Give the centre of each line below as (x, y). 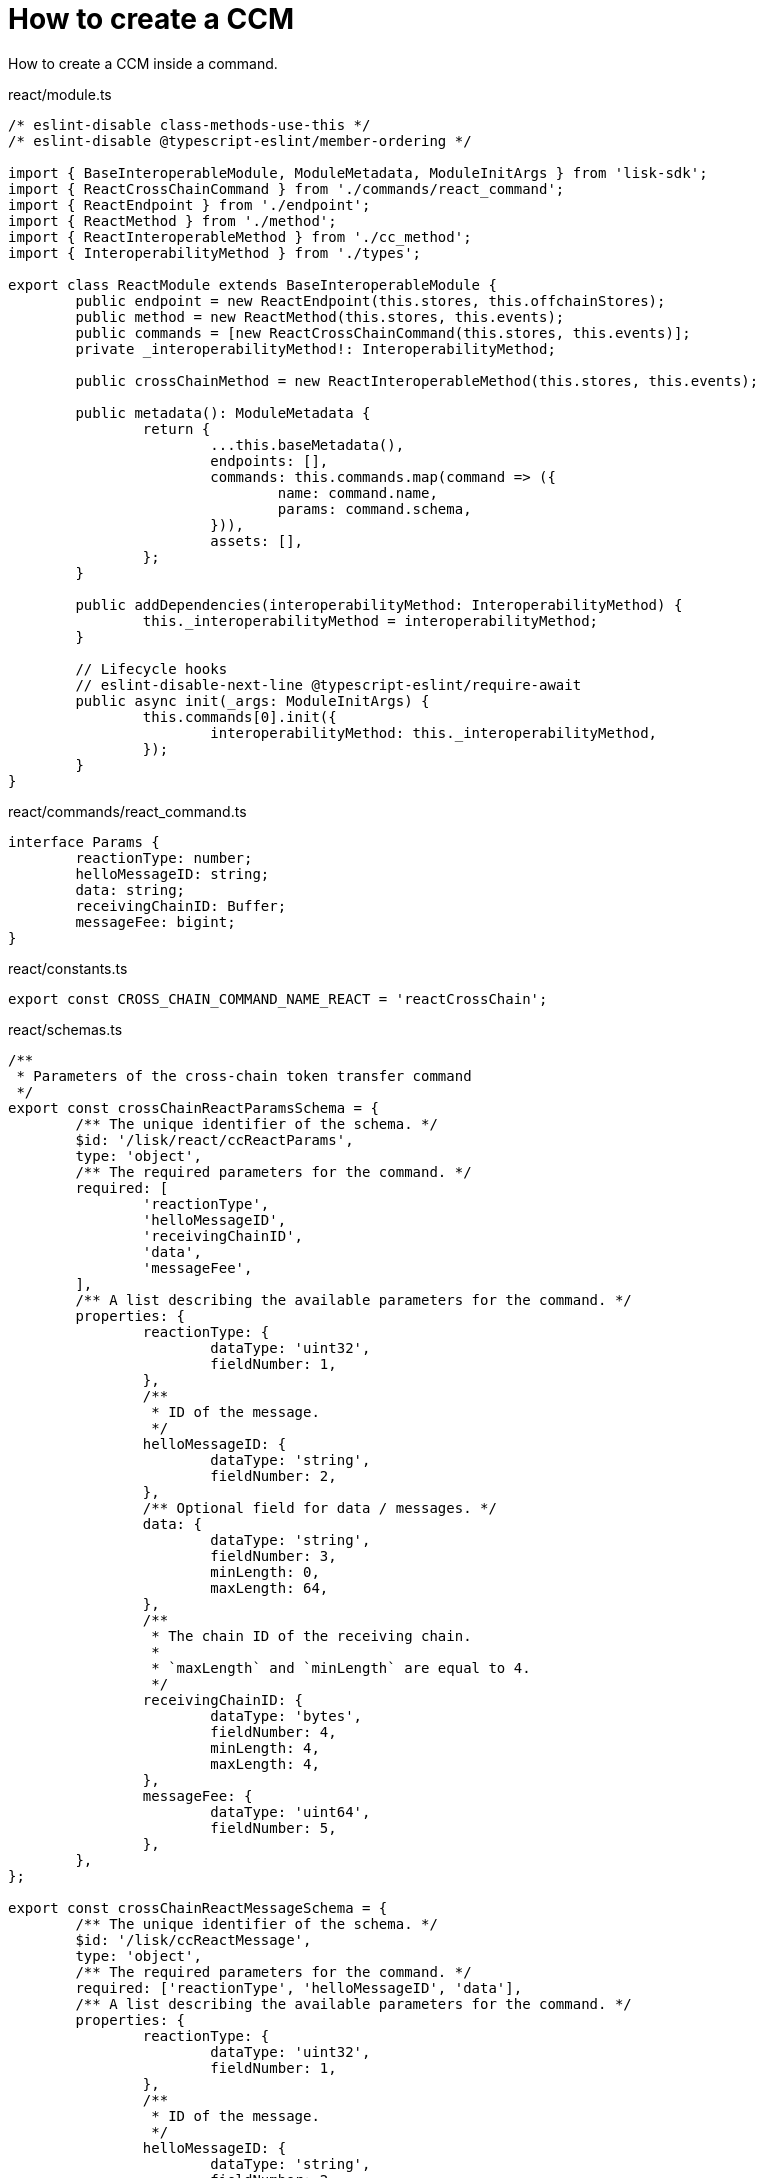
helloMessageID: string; (172, 873)
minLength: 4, (265, 1747)
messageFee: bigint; (155, 921)
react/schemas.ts (65, 1029)
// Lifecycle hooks (151, 668)
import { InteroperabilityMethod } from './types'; (215, 252)
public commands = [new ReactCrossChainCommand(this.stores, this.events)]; (383, 332)
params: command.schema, (374, 508)
